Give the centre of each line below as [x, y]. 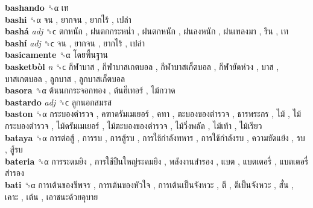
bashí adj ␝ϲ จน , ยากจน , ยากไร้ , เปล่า [75, 43]
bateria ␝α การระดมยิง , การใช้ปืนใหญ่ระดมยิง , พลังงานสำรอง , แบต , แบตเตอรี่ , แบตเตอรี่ [157, 161]
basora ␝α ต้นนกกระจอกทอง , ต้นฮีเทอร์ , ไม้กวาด [90, 90]
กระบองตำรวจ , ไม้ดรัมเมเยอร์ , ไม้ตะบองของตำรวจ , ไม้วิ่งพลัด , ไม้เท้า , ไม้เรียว [134, 125]
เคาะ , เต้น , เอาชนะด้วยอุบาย [52, 196]
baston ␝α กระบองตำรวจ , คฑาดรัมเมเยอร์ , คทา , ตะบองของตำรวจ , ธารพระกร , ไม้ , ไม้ [153, 114]
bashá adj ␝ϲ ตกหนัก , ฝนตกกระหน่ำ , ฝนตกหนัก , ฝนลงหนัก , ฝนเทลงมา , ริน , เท [147, 31]
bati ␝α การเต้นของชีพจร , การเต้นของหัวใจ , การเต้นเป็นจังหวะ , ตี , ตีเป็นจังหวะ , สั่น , [149, 184]
